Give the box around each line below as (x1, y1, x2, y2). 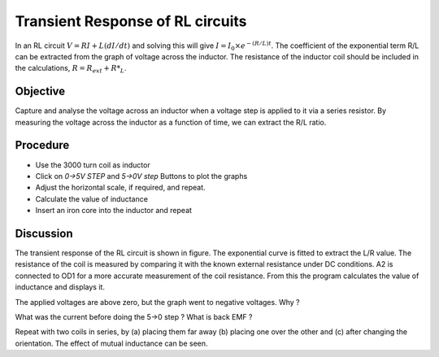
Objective (15, 85, 66, 98)
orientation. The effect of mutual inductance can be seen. (15, 338, 208, 348)
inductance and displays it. (15, 282, 106, 292)
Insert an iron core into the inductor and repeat (35, 206, 193, 216)
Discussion (15, 226, 73, 240)
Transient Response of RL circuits (15, 12, 247, 30)
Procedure (15, 138, 70, 152)
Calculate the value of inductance (35, 194, 148, 203)
